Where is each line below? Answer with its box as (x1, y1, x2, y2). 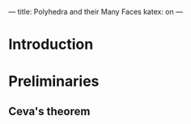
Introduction (8, 36, 94, 53)
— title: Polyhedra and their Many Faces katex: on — (8, 7, 184, 16)
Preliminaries (8, 72, 100, 91)
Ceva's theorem (8, 105, 91, 118)
